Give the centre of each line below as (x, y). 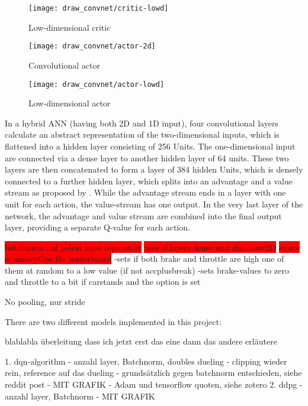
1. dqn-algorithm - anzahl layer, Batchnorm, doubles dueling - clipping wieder (146, 361)
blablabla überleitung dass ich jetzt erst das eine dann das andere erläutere (141, 341)
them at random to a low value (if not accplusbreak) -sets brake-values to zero (147, 270)
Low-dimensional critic (70, 27)
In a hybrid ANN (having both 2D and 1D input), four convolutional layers (142, 123)
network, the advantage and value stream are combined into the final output (143, 215)
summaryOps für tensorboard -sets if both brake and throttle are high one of (145, 259)
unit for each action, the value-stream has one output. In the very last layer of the (154, 204)
